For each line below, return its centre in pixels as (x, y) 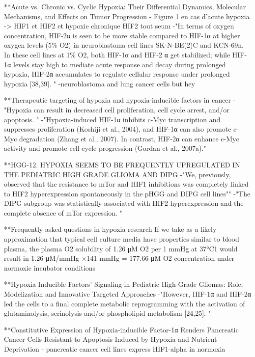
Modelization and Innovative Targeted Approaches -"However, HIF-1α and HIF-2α (128, 294)
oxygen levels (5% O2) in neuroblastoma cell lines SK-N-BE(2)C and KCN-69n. (124, 45)
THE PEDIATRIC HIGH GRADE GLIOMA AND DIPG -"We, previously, (117, 174)
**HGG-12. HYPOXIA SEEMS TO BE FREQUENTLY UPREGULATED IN (122, 164)
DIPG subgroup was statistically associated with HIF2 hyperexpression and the (124, 203)
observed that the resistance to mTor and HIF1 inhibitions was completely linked (126, 184)
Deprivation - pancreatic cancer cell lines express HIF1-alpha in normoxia (115, 349)
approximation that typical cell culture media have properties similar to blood (122, 239)
